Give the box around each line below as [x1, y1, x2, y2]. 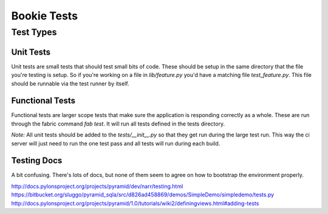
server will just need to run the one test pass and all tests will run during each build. [11, 139, 220, 147]
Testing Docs [11, 155, 63, 166]
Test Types [11, 27, 57, 38]
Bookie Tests [11, 9, 78, 22]
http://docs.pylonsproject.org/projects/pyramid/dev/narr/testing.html [11, 182, 183, 190]
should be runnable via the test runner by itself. [11, 79, 130, 87]
